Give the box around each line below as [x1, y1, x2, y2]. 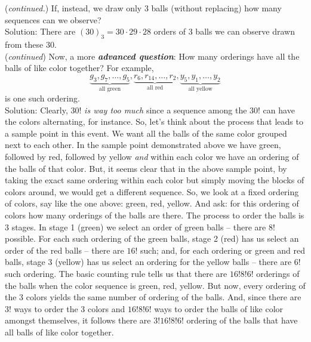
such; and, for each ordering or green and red [140, 244, 306, 256]
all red [147, 85, 164, 91]
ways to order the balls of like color [154, 302, 284, 315]
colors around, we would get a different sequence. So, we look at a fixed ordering [5, 185, 299, 198]
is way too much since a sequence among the [84, 103, 247, 116]
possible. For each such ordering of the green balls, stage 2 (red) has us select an [5, 232, 299, 245]
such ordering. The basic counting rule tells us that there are [5, 267, 227, 279]
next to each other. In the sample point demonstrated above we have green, [5, 138, 281, 151]
